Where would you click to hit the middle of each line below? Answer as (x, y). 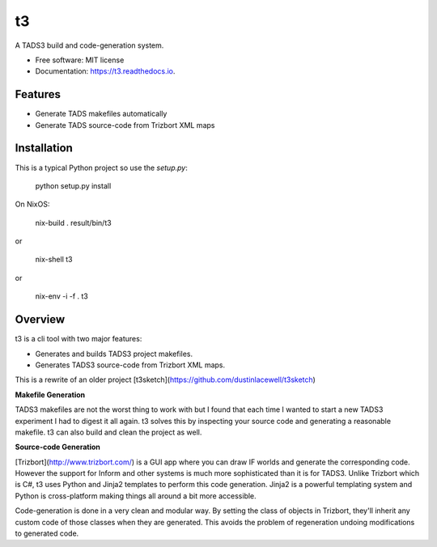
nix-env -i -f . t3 (62, 296)
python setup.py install (73, 185)
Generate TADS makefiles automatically (101, 114)
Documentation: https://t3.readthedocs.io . (105, 71)
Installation (44, 148)
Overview (40, 320)
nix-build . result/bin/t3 (74, 223)
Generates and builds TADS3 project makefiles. (114, 354)
